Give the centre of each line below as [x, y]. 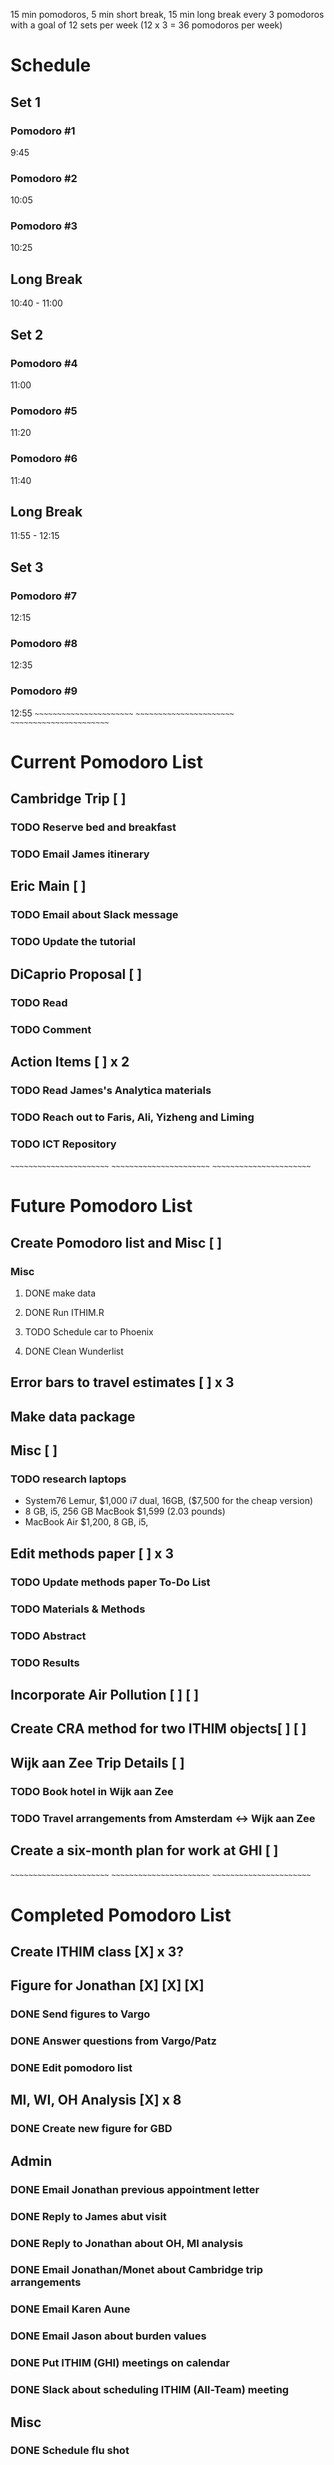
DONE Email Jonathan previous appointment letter [135, 2189]
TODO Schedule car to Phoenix [89, 1331]
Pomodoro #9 [44, 691]
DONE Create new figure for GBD [91, 2129]
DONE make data [60, 1293]
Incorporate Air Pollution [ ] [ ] [105, 1694]
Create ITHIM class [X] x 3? [97, 1951]
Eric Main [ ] [48, 886]
